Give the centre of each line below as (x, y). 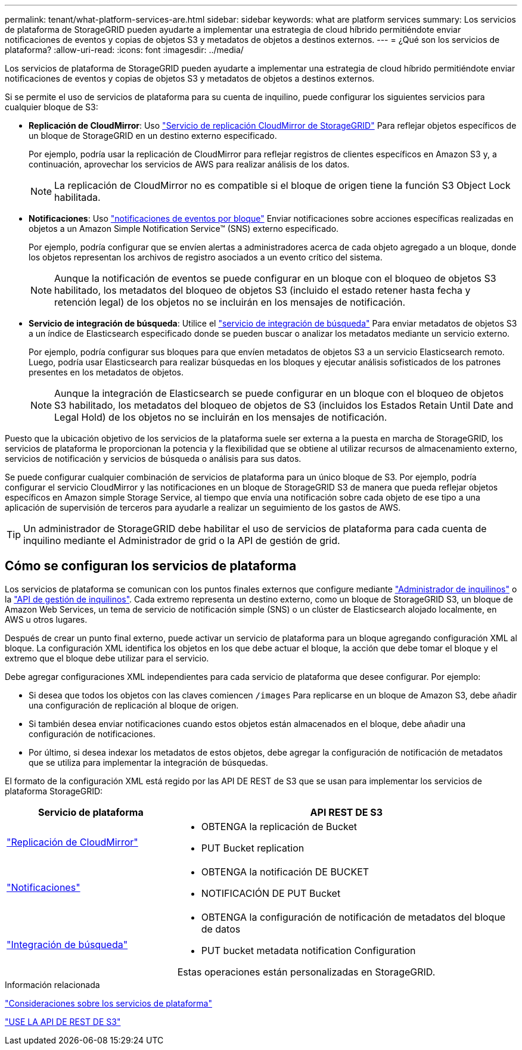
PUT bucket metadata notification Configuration (308, 950)
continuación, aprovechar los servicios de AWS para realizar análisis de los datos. (189, 164)
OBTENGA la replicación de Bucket (279, 826)
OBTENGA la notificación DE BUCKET (285, 872)
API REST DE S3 (347, 812)
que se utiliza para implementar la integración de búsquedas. (148, 762)
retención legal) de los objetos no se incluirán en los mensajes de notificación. (230, 302)
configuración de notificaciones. (92, 734)
